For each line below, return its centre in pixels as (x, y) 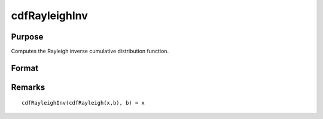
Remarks (28, 87)
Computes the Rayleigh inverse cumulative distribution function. (90, 51)
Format (25, 68)
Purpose (27, 37)
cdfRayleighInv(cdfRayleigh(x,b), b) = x (83, 103)
